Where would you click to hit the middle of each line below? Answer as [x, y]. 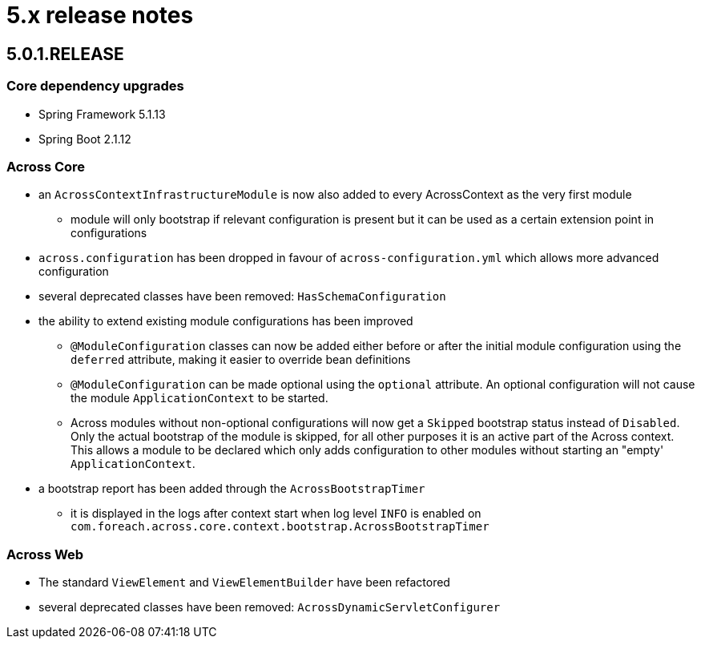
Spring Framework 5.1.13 [102, 114]
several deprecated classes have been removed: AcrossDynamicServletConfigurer [270, 607]
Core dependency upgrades [95, 86]
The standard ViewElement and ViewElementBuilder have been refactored [244, 583]
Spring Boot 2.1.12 [85, 139]
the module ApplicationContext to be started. [199, 398]
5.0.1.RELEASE [65, 54]
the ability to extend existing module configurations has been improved [226, 321]
